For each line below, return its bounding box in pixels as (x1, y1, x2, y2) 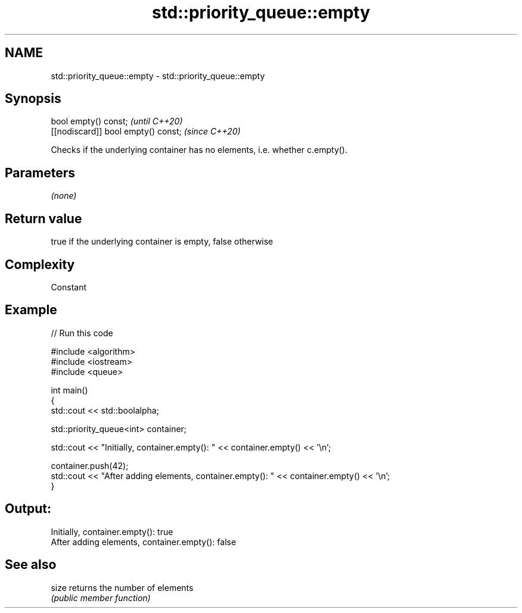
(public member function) (51, 592, 151, 603)
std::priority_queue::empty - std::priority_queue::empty (51, 70, 265, 81)
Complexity (5, 257, 75, 272)
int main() (51, 384, 88, 395)
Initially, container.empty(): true (51, 526, 173, 537)
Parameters (5, 165, 75, 180)
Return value (5, 211, 82, 226)
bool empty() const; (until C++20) (51, 116, 183, 127)
